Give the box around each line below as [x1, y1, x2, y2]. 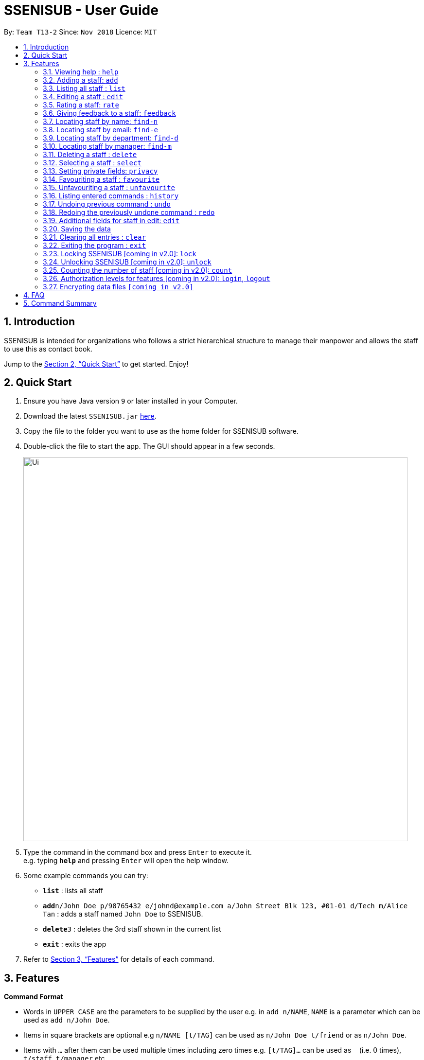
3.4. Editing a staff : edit [43, 92, 124, 101]
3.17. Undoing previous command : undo [43, 199, 171, 208]
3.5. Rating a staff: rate [43, 100, 119, 109]
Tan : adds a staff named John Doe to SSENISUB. [43, 910, 203, 919]
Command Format [4, 992, 63, 1001]
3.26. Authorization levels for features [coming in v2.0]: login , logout [43, 274, 270, 283]
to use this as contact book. [4, 344, 93, 353]
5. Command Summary [23, 299, 97, 307]
